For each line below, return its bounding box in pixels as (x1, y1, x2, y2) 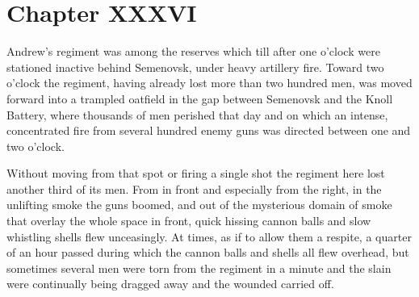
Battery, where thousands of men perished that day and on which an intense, (6, 106, 388, 123)
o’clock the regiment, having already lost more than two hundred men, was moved (6, 74, 413, 91)
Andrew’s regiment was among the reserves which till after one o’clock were (6, 43, 380, 60)
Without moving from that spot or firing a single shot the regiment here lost (6, 165, 385, 182)
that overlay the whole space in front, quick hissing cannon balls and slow (6, 212, 371, 229)
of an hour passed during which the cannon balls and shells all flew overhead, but (6, 244, 409, 261)
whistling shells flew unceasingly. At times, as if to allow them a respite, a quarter (6, 228, 412, 245)
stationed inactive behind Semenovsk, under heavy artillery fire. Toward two (6, 58, 384, 75)
